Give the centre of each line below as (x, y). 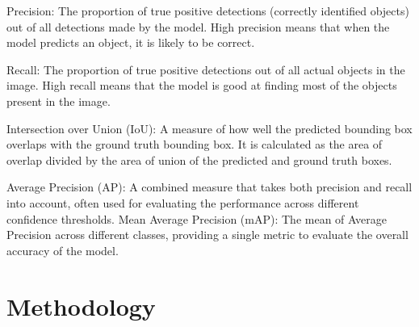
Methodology (81, 306)
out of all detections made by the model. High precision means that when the (198, 26)
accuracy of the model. (63, 250)
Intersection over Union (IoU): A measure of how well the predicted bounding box (209, 128)
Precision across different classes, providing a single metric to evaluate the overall (207, 235)
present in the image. (59, 101)
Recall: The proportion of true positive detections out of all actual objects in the (206, 69)
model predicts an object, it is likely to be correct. (131, 42)
